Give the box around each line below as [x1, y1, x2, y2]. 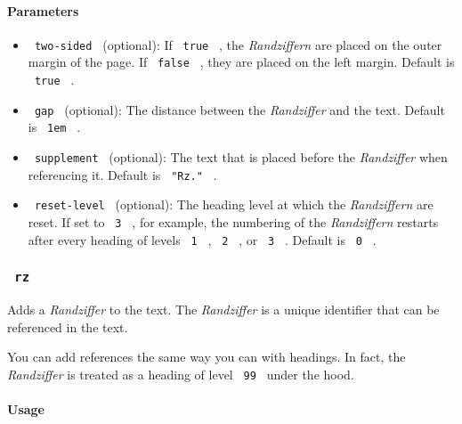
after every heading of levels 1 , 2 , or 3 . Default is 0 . [28, 230, 377, 249]
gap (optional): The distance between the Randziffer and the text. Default [34, 100, 445, 118]
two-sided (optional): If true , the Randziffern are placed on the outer [34, 35, 442, 53]
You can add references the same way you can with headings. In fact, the [7, 347, 406, 366]
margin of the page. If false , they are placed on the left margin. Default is [28, 53, 455, 71]
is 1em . [28, 118, 81, 136]
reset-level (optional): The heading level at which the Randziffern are [34, 195, 434, 214]
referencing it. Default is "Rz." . [28, 165, 217, 183]
